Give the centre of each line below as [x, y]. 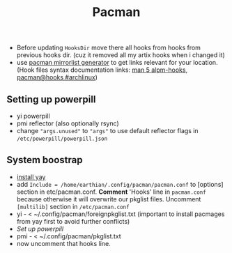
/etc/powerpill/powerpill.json [62, 139]
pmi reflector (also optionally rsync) [68, 123]
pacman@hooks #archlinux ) [57, 77]
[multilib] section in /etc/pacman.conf [73, 206]
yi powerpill [33, 116]
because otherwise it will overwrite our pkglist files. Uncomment [109, 199]
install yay [31, 177]
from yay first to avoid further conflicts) [73, 221]
